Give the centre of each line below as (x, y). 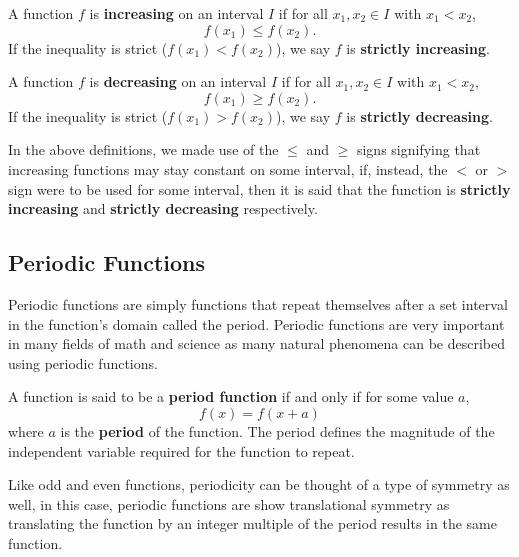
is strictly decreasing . (419, 115)
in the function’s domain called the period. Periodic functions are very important (256, 323)
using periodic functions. (83, 362)
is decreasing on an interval (178, 81)
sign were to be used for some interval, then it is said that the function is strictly (259, 188)
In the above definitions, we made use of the (143, 149)
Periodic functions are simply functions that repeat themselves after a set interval (258, 303)
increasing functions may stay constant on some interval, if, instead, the (228, 168)
